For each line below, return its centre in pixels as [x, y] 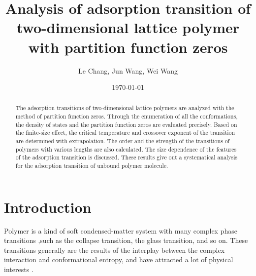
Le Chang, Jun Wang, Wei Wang [128, 70]
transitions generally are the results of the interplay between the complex [114, 250]
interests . [19, 269]
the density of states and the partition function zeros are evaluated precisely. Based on [126, 124]
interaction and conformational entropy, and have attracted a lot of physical [119, 259]
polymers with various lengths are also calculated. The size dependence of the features [126, 149]
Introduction [48, 207]
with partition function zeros [128, 47]
